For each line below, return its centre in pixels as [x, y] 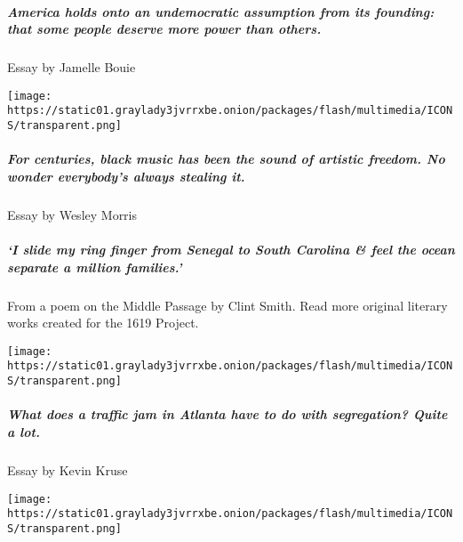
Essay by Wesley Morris [72, 214]
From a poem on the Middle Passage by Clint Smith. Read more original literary [228, 305]
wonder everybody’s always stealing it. [126, 176]
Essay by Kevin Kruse [68, 469]
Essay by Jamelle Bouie [72, 67]
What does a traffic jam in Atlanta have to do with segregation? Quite [228, 414]
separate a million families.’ [95, 267]
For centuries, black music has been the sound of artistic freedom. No [226, 159]
